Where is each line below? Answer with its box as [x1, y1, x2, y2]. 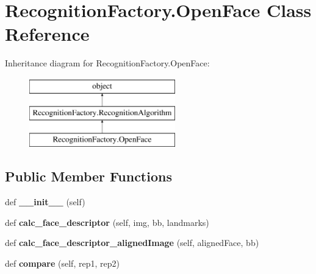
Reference [5, 21, 90, 46]
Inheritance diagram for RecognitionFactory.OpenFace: [5, 57, 210, 69]
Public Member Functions [5, 167, 172, 186]
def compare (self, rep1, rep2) [5, 256, 120, 269]
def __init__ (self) [5, 195, 85, 208]
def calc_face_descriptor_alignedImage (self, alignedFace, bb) [5, 236, 259, 249]
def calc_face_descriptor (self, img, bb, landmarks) [5, 216, 209, 228]
